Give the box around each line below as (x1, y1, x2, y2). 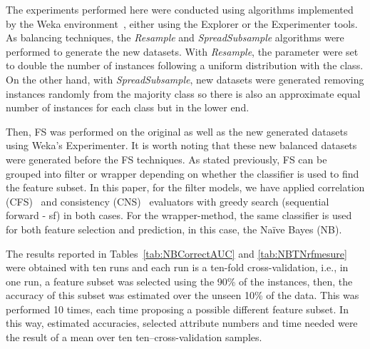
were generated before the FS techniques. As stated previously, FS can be (6, 151, 327, 166)
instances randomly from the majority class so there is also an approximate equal (6, 86, 361, 101)
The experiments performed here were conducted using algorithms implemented (6, 2, 354, 16)
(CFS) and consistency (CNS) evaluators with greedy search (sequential (6, 193, 329, 208)
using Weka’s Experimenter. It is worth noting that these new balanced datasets (6, 138, 357, 153)
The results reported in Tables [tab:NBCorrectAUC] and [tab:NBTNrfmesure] (6, 246, 347, 261)
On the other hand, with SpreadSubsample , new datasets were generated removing (6, 71, 364, 86)
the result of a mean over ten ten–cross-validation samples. (6, 330, 262, 345)
